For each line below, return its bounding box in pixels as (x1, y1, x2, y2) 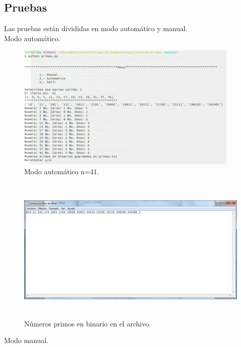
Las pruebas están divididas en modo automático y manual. (4, 23, 188, 34)
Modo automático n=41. (24, 166, 99, 176)
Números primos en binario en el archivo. (24, 318, 151, 328)
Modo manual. (4, 335, 49, 345)
